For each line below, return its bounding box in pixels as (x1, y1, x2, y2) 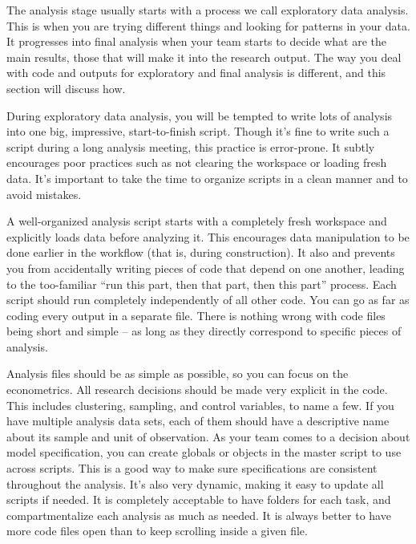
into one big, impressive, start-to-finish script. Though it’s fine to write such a (6, 123, 390, 140)
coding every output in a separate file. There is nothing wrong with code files (6, 307, 386, 323)
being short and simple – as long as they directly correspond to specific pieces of (6, 323, 402, 339)
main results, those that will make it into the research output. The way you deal (6, 48, 402, 65)
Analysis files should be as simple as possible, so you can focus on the (6, 365, 349, 382)
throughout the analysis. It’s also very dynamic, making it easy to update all (6, 475, 384, 492)
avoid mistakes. (6, 185, 82, 202)
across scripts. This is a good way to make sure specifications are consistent (6, 460, 378, 477)
